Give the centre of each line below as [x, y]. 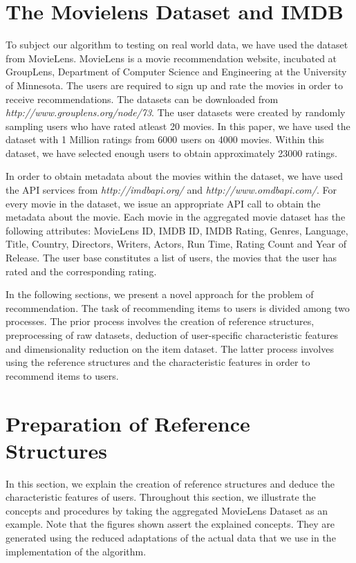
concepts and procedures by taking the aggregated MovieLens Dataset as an [167, 510]
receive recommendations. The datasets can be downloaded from [142, 99]
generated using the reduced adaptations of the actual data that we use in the [171, 538]
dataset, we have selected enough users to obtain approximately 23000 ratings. [171, 153]
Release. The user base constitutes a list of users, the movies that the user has [171, 258]
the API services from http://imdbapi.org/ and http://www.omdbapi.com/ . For [171, 190]
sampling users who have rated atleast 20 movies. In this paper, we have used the [178, 126]
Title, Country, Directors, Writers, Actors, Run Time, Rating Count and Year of [176, 244]
